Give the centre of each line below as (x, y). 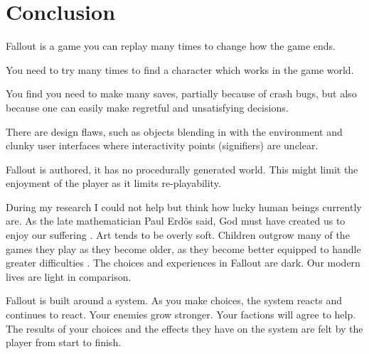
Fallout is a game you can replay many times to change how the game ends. (171, 46)
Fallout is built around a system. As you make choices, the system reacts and (174, 300)
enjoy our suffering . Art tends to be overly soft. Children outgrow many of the (178, 235)
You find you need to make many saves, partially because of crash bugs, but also (181, 93)
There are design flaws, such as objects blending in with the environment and (174, 131)
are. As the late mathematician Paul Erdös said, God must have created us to (176, 221)
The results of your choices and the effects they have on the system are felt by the (184, 328)
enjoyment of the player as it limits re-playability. (113, 183)
